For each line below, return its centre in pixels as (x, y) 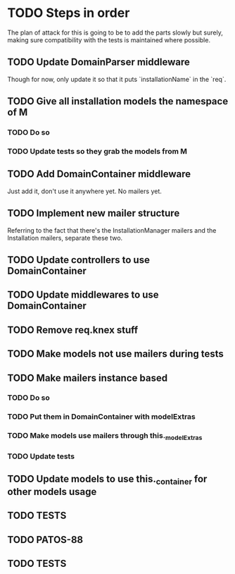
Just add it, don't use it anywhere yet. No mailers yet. (84, 191)
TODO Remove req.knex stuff (73, 330)
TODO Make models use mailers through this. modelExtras (105, 436)
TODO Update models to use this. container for (107, 480)
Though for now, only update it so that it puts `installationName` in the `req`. (117, 79)
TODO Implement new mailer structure (94, 213)
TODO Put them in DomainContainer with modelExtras (101, 417)
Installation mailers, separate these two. (65, 238)
